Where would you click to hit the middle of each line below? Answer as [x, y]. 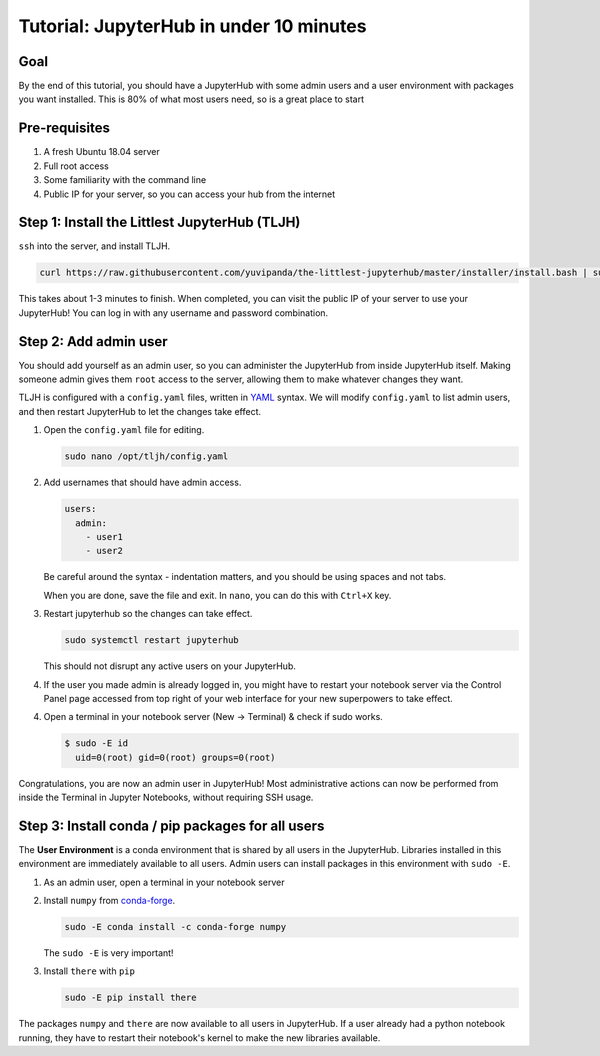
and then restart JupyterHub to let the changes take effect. [140, 411]
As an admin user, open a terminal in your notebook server [164, 882]
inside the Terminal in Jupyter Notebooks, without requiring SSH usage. [166, 797]
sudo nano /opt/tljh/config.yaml [146, 456]
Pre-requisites [64, 128]
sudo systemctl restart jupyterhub [151, 640]
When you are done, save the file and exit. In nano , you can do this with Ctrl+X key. [217, 595]
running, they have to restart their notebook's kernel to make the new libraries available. [199, 1037]
